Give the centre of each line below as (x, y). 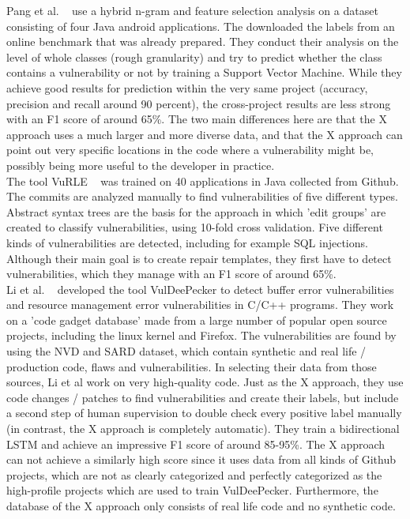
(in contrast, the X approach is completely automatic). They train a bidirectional (203, 429)
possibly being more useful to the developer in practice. (141, 165)
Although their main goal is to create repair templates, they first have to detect (199, 258)
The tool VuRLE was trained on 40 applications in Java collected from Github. (203, 181)
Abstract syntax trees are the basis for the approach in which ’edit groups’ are (196, 211)
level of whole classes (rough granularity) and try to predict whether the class (194, 56)
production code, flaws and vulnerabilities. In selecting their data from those (192, 366)
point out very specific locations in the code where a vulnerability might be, (190, 150)
